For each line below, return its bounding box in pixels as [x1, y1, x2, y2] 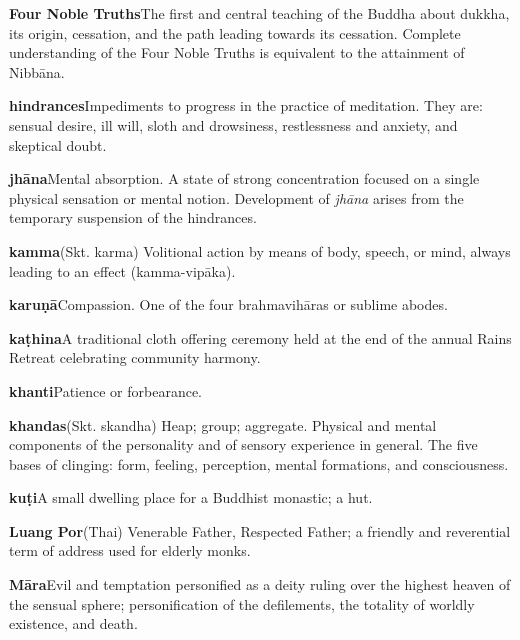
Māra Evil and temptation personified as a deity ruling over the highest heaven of [9, 574, 511, 595]
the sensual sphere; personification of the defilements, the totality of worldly [9, 593, 475, 614]
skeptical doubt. [9, 134, 107, 155]
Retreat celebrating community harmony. [9, 347, 261, 368]
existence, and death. [9, 613, 138, 634]
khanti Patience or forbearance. [9, 380, 202, 401]
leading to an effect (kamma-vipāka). [9, 260, 236, 281]
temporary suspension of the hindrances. [9, 207, 257, 228]
